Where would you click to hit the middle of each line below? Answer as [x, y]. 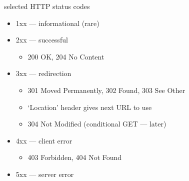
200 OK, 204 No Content [66, 56]
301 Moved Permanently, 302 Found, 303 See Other [106, 90]
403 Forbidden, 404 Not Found [75, 157]
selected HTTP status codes [47, 6]
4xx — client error [44, 140]
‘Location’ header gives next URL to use [90, 107]
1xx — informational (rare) [57, 23]
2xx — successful [42, 40]
